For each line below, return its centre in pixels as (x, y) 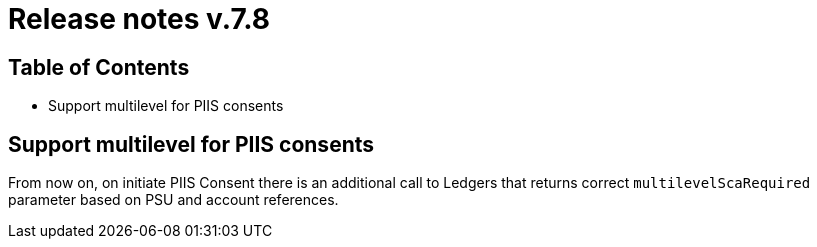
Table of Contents (99, 67)
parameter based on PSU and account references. (173, 200)
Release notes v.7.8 (139, 19)
